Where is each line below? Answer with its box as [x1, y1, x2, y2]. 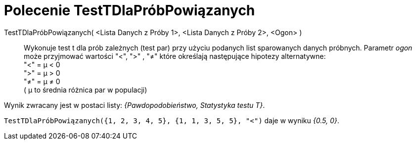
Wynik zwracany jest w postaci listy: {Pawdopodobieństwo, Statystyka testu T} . [4, 100, 265, 109]
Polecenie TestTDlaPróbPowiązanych [4, 2, 255, 19]
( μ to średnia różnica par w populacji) [24, 85, 147, 94]
